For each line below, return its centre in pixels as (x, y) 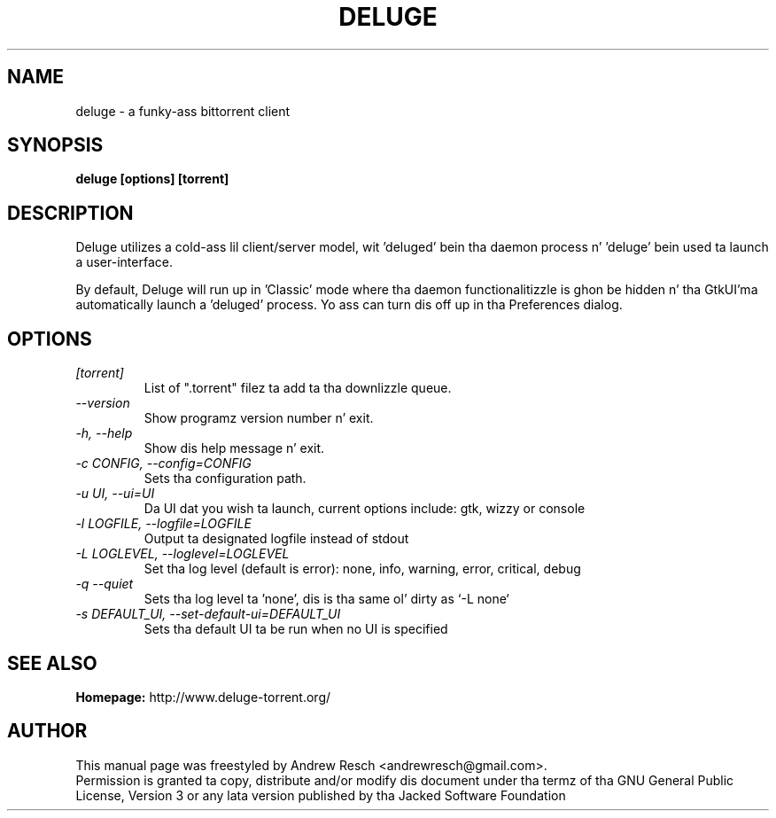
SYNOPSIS (55, 145)
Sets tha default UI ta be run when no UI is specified (296, 629)
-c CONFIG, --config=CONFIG (163, 464)
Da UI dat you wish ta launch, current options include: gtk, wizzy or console (365, 509)
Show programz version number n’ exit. (259, 418)
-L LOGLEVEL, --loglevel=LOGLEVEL (182, 554)
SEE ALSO (52, 663)
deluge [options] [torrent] (152, 179)
